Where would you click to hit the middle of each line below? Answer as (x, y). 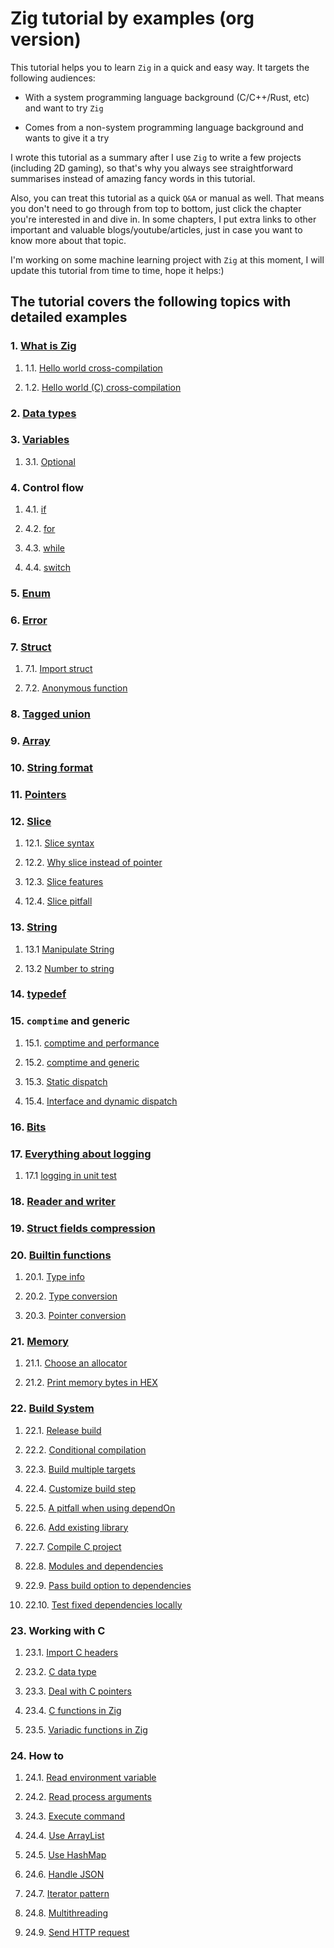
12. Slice (31, 821)
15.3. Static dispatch (66, 1081)
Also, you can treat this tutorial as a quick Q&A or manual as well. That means (167, 198)
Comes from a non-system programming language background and (164, 127)
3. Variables (40, 440)
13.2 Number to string (69, 968)
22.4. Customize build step (80, 1488)
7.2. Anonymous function (76, 688)
